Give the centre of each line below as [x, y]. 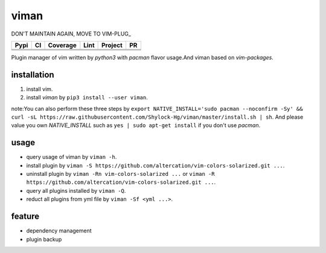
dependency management [59, 231]
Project [112, 45]
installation [33, 74]
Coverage [62, 45]
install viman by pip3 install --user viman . [87, 98]
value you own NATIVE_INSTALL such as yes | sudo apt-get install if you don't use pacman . [136, 125]
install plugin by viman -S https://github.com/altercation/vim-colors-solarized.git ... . [155, 165]
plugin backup [44, 239]
